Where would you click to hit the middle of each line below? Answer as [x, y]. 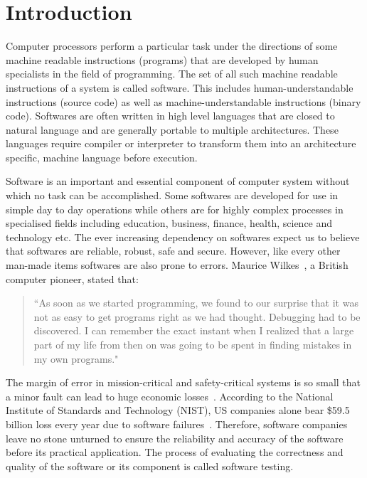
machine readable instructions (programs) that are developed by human [162, 59]
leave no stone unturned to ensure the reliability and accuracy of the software [175, 438]
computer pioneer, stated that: [72, 278]
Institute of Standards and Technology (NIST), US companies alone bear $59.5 [178, 410]
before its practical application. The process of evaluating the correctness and [175, 452]
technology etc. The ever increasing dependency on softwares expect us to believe [183, 237]
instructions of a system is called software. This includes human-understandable [180, 87]
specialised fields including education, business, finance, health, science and [169, 223]
